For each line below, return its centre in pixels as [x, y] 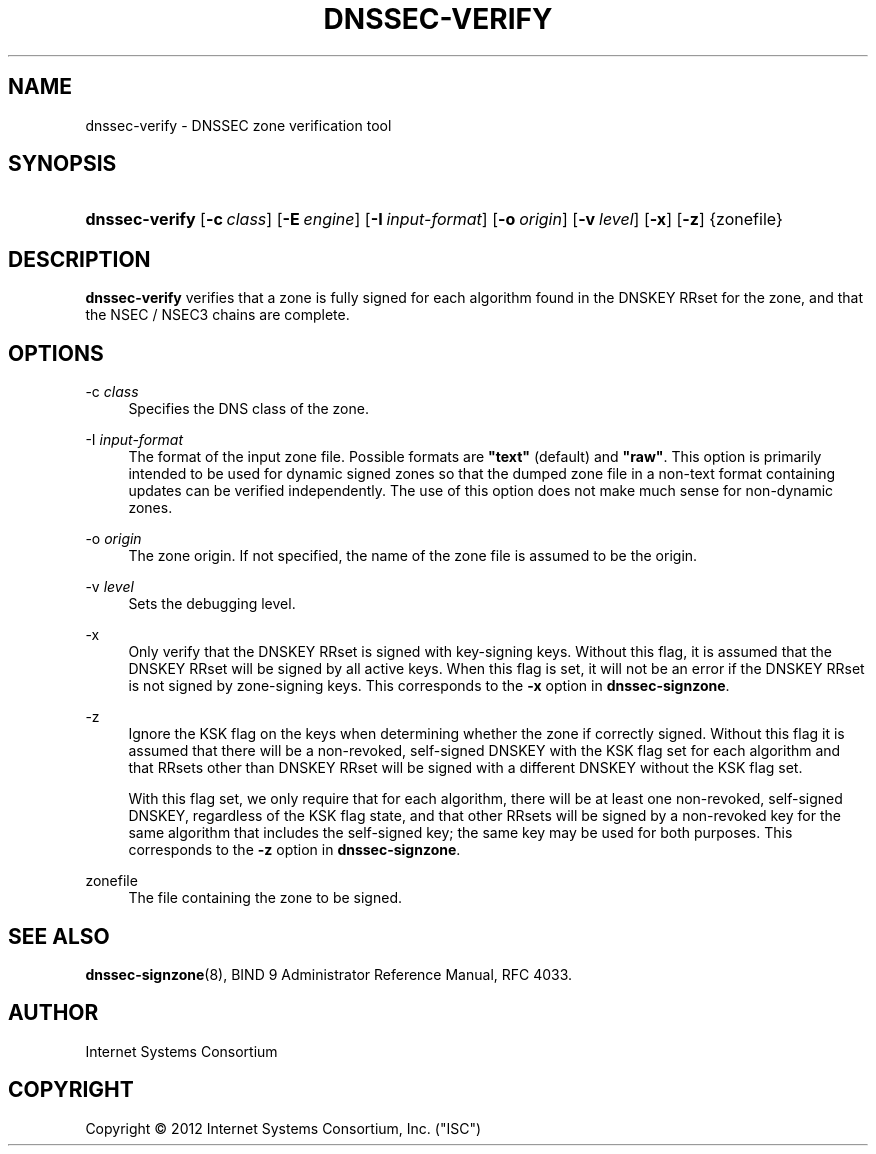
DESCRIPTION [79, 259]
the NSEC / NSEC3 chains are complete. [217, 315]
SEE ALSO [59, 936]
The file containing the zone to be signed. [265, 898]
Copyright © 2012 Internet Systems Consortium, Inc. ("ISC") [283, 1128]
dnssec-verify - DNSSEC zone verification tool [238, 125]
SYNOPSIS [62, 164]
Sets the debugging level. [212, 604]
